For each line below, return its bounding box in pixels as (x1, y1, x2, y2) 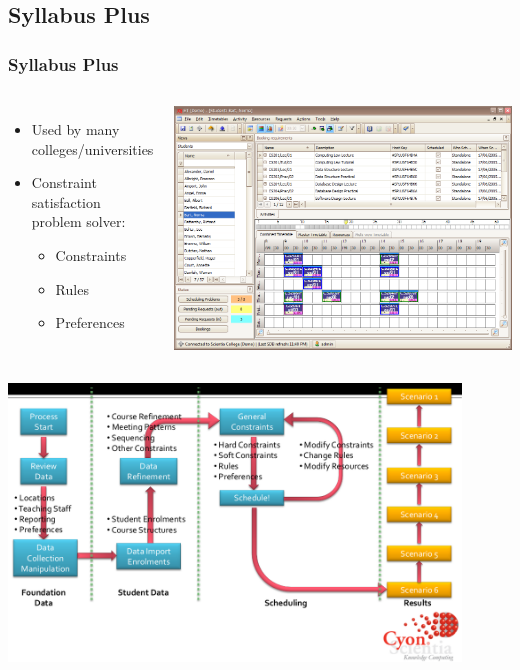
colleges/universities (31, 138, 154, 159)
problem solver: (31, 211, 126, 232)
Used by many (31, 119, 120, 139)
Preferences (55, 312, 125, 333)
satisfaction (31, 191, 101, 212)
